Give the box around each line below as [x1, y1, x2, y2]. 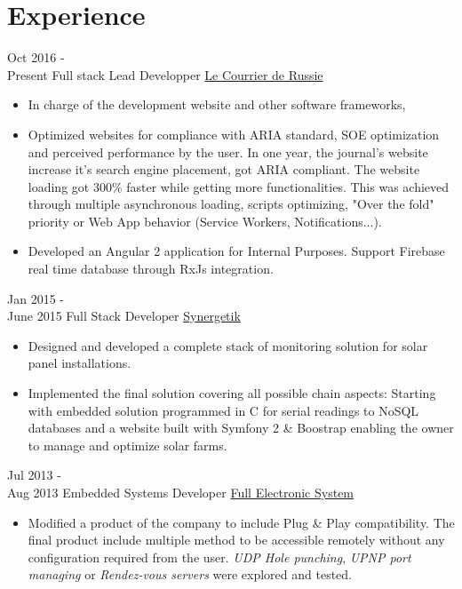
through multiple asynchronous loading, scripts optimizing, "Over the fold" [28, 195, 434, 213]
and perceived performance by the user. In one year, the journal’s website [28, 142, 428, 161]
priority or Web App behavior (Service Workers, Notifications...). [28, 211, 382, 230]
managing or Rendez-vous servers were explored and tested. [28, 565, 353, 584]
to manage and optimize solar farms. [28, 435, 227, 454]
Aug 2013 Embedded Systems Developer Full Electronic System [7, 483, 354, 501]
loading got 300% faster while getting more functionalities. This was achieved [28, 177, 450, 195]
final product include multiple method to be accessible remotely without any [28, 530, 445, 549]
